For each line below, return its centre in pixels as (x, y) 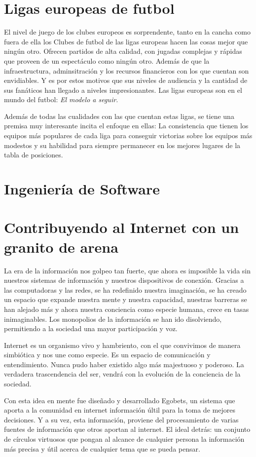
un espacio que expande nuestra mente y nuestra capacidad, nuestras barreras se (126, 299)
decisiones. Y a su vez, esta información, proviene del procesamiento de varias (121, 419)
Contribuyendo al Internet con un (122, 227)
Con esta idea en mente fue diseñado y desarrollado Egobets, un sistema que (120, 400)
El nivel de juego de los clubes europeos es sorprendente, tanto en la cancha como (127, 32)
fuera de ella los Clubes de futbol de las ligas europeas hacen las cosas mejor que (126, 41)
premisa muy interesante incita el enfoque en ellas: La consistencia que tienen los (126, 126)
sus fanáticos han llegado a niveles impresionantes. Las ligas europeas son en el (123, 90)
